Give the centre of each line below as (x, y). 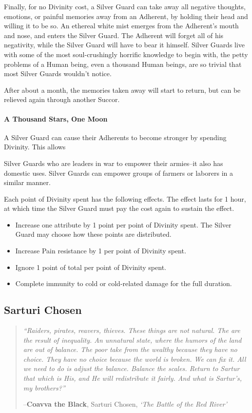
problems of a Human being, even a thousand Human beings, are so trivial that (123, 64)
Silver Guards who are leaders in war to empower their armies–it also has (114, 163)
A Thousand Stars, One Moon (56, 118)
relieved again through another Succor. (62, 99)
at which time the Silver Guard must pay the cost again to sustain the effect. (119, 208)
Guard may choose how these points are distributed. (93, 234)
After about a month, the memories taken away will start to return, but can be (122, 90)
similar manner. (27, 182)
